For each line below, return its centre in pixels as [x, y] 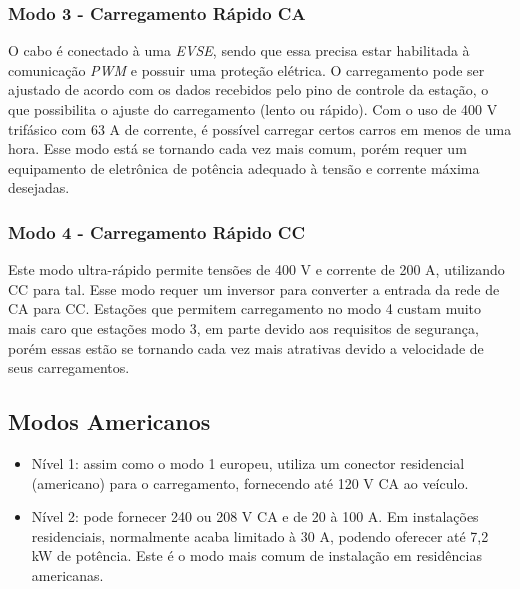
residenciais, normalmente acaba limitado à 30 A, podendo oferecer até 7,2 [260, 535]
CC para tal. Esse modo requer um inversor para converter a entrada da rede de [254, 288]
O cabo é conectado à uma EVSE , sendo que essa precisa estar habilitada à [239, 50]
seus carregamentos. [69, 367]
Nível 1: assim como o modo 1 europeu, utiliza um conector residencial [248, 462]
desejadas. [39, 187]
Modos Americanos [109, 421]
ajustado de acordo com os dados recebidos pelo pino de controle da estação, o [248, 89]
